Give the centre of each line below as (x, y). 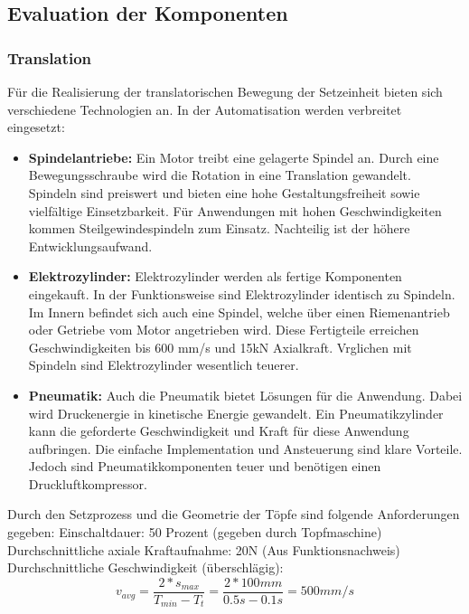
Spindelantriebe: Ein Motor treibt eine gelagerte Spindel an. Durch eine (234, 157)
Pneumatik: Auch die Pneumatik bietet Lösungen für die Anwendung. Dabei (245, 395)
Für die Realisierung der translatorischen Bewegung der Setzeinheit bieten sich (225, 91)
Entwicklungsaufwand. (90, 246)
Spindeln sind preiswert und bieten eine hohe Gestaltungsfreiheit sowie (224, 192)
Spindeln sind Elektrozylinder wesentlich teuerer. (164, 365)
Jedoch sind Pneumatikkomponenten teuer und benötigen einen (205, 466)
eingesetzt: (36, 127)
